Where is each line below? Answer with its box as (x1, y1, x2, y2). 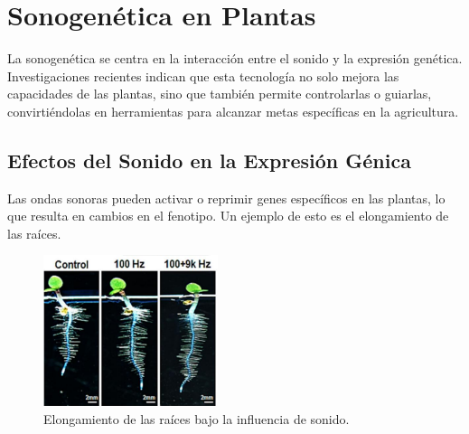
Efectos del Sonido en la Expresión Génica (7, 146, 411, 174)
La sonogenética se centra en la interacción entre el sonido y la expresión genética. (7, 49, 463, 68)
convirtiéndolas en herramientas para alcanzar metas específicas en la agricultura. (7, 101, 459, 120)
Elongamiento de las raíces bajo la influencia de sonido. (43, 410, 350, 429)
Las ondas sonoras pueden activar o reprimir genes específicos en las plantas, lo (7, 188, 446, 207)
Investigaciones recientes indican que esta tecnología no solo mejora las (7, 66, 399, 85)
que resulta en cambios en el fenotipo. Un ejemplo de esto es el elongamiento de (7, 206, 449, 225)
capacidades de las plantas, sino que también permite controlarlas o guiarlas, (7, 84, 432, 103)
